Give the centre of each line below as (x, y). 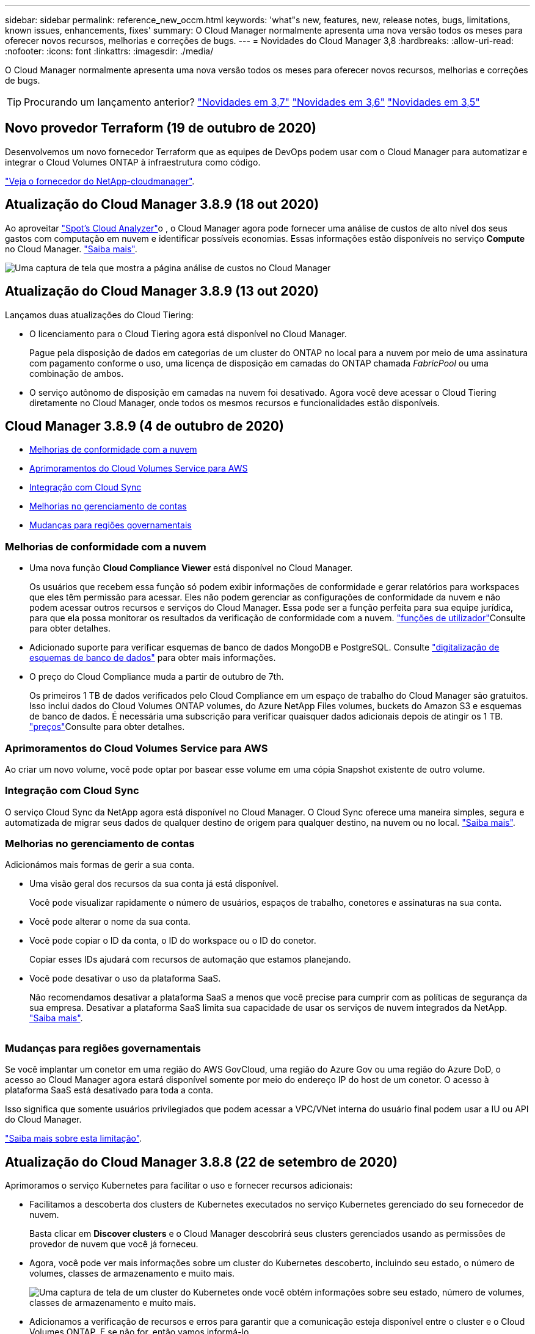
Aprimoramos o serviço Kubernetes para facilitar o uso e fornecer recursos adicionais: (179, 1185)
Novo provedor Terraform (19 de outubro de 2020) (161, 128)
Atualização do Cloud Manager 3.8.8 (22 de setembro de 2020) (201, 1162)
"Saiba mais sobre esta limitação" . (74, 1139)
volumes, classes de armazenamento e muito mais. (132, 1273)
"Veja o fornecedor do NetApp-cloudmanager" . (100, 181)
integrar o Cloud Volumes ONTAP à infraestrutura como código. (133, 162)
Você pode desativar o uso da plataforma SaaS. (125, 979)
